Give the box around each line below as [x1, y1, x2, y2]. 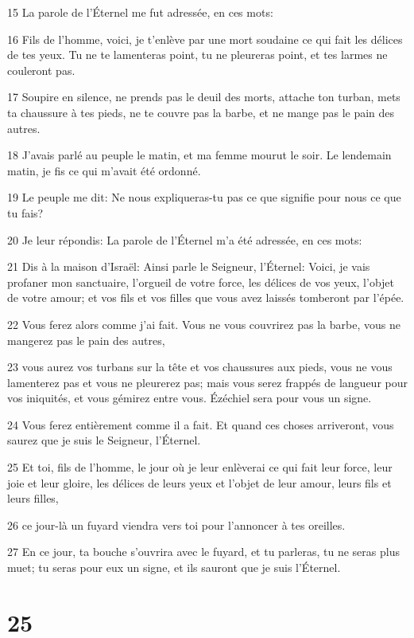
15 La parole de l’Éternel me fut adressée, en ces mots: [7, 4, 273, 20]
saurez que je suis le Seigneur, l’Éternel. [7, 432, 201, 448]
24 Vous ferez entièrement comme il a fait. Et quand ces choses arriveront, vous [7, 416, 394, 433]
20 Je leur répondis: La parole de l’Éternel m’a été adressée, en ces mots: [7, 231, 362, 248]
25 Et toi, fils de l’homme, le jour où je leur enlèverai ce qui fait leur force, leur [7, 459, 393, 476]
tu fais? [7, 204, 44, 221]
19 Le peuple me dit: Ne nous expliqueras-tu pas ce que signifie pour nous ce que [7, 189, 401, 205]
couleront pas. [7, 61, 75, 78]
